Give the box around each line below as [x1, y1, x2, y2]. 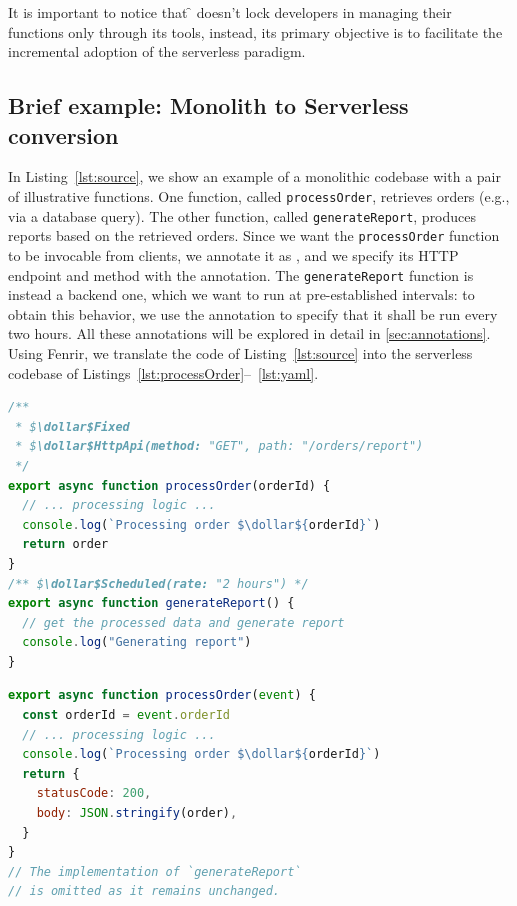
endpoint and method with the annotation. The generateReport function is [8, 264, 474, 285]
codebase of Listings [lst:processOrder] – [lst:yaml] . [8, 362, 319, 383]
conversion [8, 119, 119, 150]
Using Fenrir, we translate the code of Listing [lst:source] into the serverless [8, 342, 473, 363]
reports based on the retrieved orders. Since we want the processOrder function [8, 225, 500, 246]
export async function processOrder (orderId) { [8, 478, 331, 493]
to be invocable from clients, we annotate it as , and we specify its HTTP [8, 244, 459, 265]
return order [22, 537, 109, 552]
